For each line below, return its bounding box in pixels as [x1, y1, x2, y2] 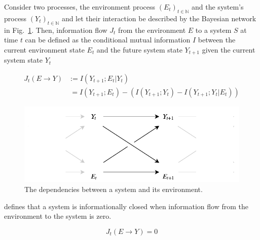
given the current [202, 44, 255, 55]
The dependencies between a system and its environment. [24, 183, 203, 194]
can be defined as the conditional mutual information [25, 34, 191, 45]
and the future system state [96, 44, 182, 55]
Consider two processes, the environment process [4, 2, 156, 12]
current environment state [4, 44, 85, 55]
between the [198, 34, 236, 45]
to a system [195, 24, 232, 35]
